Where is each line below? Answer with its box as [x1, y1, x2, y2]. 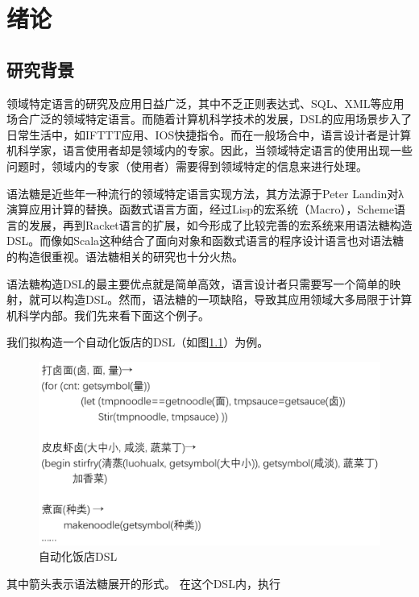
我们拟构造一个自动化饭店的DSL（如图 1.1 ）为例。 [6, 334, 269, 350]
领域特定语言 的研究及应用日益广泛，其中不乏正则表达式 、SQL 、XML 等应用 [6, 94, 404, 111]
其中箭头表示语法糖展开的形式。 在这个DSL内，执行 [6, 574, 280, 591]
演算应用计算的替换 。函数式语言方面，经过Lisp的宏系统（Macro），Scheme [6, 201, 394, 218]
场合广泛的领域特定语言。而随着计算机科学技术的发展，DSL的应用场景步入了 [6, 110, 413, 127]
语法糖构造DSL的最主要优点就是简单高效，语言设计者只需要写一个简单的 [6, 275, 390, 292]
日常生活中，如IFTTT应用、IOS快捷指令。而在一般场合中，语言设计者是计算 [6, 126, 412, 143]
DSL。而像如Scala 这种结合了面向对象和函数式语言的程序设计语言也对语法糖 [6, 232, 404, 249]
